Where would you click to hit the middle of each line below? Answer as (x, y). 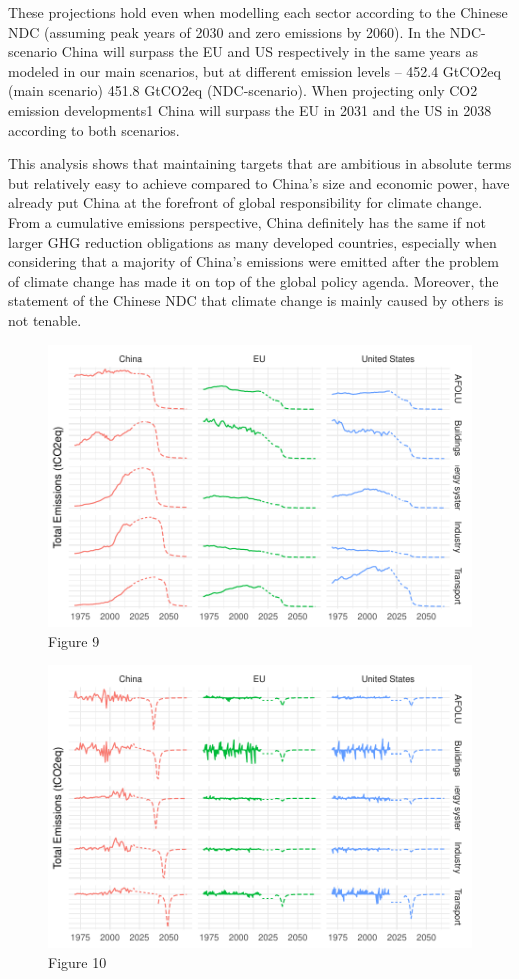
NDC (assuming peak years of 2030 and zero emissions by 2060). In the (227, 31)
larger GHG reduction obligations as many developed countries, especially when (252, 241)
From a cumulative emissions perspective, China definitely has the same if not (247, 221)
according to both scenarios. (94, 129)
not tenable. (45, 319)
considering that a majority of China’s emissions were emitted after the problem (253, 261)
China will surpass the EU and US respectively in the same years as (269, 51)
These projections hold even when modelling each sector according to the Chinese (258, 12)
